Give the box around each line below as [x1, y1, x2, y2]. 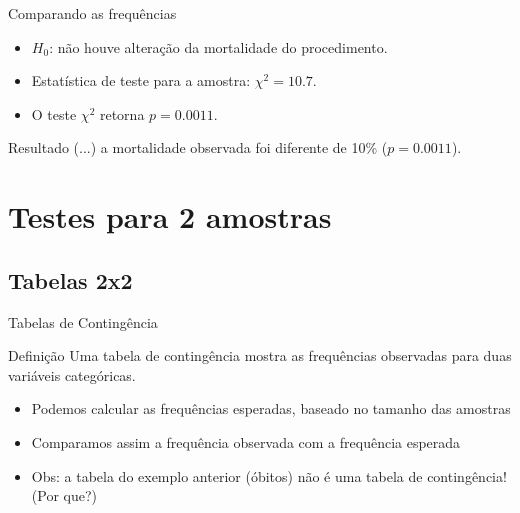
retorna [99, 103, 145, 124]
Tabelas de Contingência [8, 311, 158, 332]
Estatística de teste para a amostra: [31, 70, 251, 91]
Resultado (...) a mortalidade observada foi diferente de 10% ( [8, 137, 388, 158]
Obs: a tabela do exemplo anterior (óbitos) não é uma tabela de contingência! [31, 465, 507, 486]
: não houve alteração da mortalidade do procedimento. [49, 36, 388, 57]
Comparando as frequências [8, 3, 177, 23]
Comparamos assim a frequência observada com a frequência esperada [31, 431, 461, 452]
